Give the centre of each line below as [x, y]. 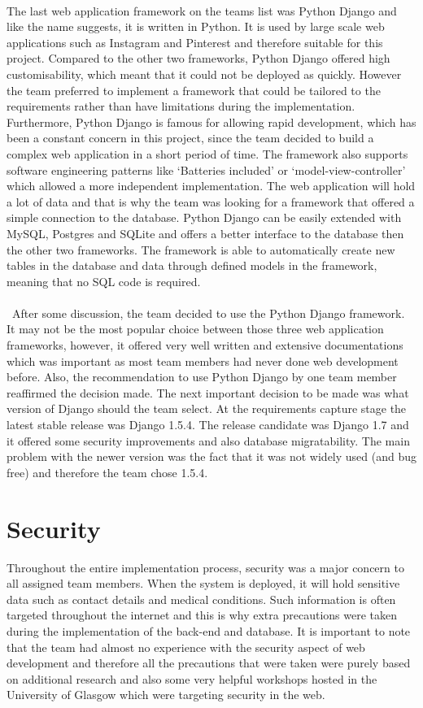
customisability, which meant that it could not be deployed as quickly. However [204, 74]
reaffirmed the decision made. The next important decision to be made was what [208, 392]
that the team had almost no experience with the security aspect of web [186, 647]
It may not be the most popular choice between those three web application [195, 329]
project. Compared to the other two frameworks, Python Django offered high [198, 58]
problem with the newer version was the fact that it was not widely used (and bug [212, 456]
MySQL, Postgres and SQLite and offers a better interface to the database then [205, 233]
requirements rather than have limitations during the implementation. [181, 106]
